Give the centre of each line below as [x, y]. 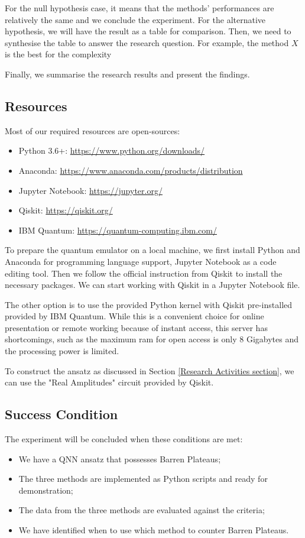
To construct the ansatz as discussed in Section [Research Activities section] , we [150, 370]
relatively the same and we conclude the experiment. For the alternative [135, 19]
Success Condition [61, 414]
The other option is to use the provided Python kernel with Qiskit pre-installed [149, 304]
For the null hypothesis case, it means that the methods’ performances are [139, 8]
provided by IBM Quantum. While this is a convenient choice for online [134, 316]
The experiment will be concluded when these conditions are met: [124, 439]
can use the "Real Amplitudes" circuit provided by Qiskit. [109, 382]
